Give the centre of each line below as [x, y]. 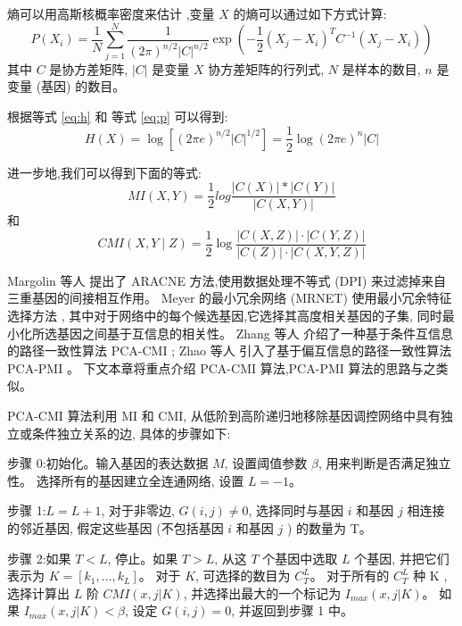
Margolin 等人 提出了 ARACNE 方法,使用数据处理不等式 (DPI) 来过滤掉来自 [227, 280]
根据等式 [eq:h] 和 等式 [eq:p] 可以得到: [118, 116]
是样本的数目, [381, 68]
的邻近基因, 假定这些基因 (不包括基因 [115, 528]
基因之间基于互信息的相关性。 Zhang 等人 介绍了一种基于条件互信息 [255, 333]
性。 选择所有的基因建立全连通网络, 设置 [126, 480]
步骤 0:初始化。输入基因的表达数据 [108, 463]
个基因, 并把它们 [402, 558]
